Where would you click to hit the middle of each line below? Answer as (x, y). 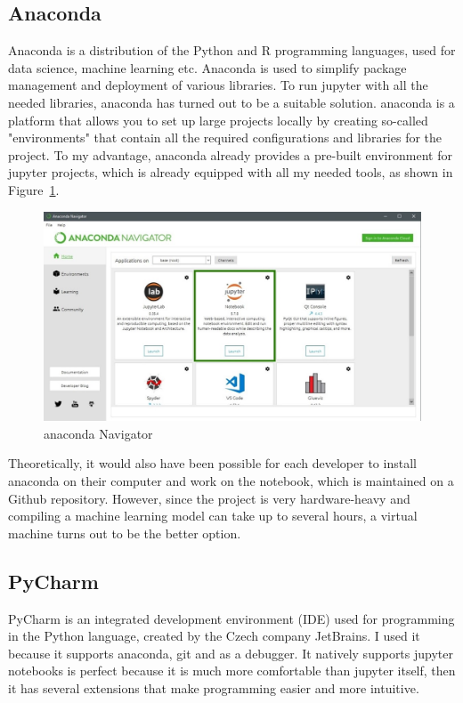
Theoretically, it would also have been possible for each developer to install (212, 463)
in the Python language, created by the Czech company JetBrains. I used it (214, 636)
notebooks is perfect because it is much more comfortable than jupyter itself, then (232, 671)
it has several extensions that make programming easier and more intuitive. (214, 687)
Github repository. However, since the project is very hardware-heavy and (209, 498)
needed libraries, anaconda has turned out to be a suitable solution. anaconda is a (231, 102)
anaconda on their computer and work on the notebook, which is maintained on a (231, 480)
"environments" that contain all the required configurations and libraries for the (225, 137)
